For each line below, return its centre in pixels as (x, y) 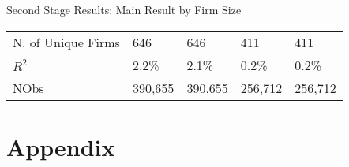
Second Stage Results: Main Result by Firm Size (124, 9)
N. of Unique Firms (66, 42)
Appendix (61, 146)
